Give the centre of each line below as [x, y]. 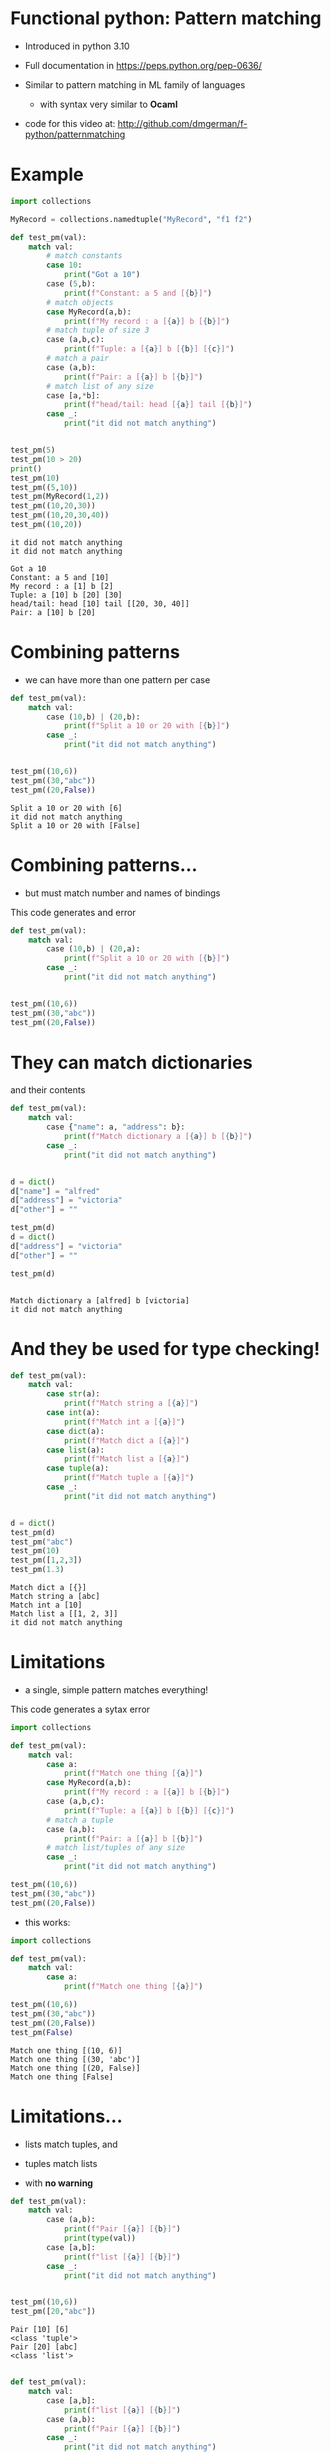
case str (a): [73, 1394]
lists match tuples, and [71, 2144]
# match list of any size [100, 386]
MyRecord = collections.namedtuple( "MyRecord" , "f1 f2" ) [131, 219]
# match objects [80, 302]
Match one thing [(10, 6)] [66, 2050]
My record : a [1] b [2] [62, 586]
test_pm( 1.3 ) [37, 1570]
